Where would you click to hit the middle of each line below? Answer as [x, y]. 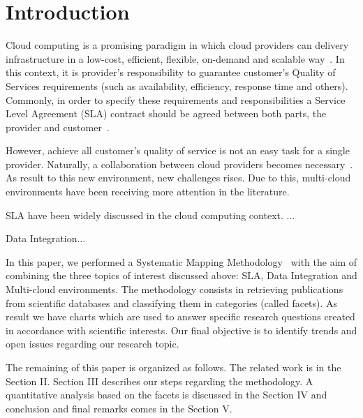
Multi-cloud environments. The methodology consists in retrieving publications [175, 289]
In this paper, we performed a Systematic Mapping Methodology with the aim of [181, 261]
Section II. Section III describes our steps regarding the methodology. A [160, 381]
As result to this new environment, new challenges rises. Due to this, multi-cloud [178, 178]
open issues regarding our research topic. [92, 344]
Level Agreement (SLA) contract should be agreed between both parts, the [166, 113]
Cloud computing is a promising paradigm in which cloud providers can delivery [177, 45]
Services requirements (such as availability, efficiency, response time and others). [177, 85]
